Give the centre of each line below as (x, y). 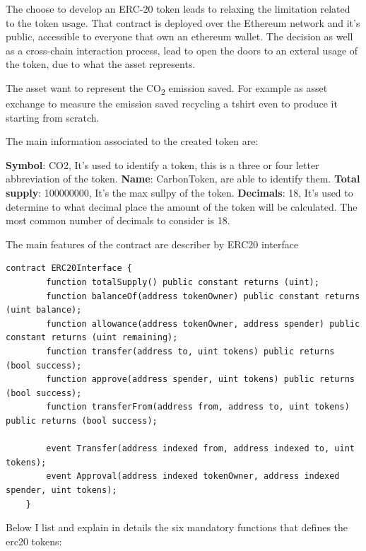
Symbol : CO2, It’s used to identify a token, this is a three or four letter (163, 164)
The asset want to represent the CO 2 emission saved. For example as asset (167, 88)
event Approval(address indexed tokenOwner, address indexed (193, 476)
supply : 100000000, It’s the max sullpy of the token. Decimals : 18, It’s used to (179, 193)
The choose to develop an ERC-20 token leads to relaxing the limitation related (178, 8)
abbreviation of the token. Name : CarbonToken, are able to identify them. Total (183, 179)
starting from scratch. (53, 117)
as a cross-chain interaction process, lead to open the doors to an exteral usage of (182, 50)
